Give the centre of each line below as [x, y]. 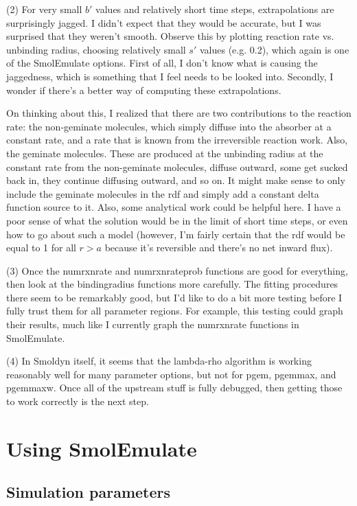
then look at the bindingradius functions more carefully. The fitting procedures [172, 284]
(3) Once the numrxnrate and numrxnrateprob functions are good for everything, [177, 270]
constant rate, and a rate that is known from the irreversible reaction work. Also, [177, 140]
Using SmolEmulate [102, 448]
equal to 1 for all [41, 248]
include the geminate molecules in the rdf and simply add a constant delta [163, 193]
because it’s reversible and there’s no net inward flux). [219, 248]
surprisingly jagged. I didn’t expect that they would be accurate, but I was [164, 22]
